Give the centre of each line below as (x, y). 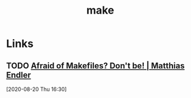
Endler (19, 75)
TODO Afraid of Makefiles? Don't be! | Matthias (95, 66)
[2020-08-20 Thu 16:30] (36, 89)
